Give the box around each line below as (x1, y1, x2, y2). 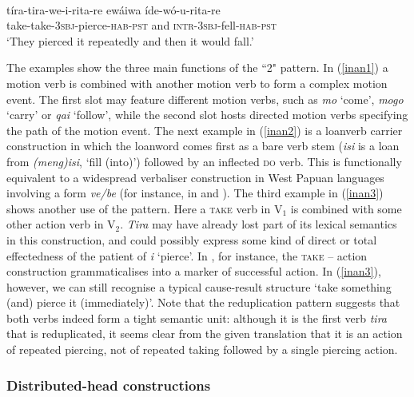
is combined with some (290, 200, 402, 216)
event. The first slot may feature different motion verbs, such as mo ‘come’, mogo (6, 90, 404, 107)
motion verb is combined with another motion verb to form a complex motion (6, 74, 388, 91)
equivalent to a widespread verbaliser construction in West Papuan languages (6, 169, 384, 185)
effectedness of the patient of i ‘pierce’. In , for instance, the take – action (6, 247, 368, 264)
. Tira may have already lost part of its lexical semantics (120, 216, 397, 232)
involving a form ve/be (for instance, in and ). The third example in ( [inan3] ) (6, 185, 384, 201)
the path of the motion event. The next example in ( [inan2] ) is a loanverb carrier (6, 121, 403, 138)
